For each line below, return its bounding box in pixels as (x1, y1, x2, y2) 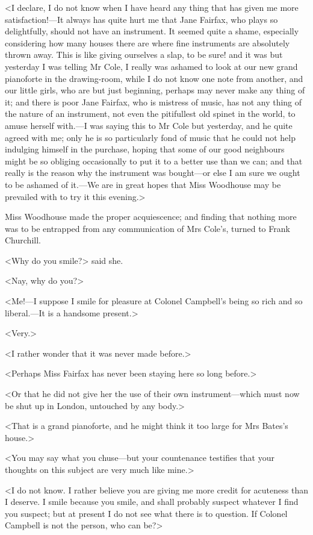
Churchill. (5, 234, 41, 246)
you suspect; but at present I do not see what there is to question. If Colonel (5, 507, 288, 519)
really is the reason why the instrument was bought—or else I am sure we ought (5, 166, 300, 179)
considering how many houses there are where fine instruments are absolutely (5, 36, 290, 49)
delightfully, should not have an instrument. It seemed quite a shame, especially (5, 25, 299, 37)
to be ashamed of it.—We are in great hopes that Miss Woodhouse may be (5, 178, 281, 190)
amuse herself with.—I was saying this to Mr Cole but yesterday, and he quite (5, 119, 293, 131)
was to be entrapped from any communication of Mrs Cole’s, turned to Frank (5, 222, 290, 234)
